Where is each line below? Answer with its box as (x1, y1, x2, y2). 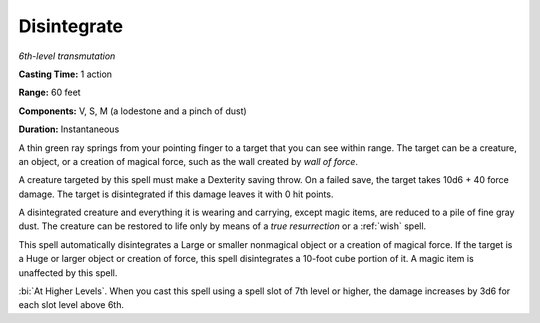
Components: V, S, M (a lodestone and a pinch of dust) (18, 105, 247, 117)
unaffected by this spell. (18, 266, 118, 279)
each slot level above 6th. (18, 299, 125, 311)
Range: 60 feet (18, 86, 81, 99)
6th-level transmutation (18, 50, 116, 62)
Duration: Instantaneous (18, 123, 120, 135)
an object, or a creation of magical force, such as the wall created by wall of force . (18, 155, 359, 167)
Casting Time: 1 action (18, 68, 113, 80)
